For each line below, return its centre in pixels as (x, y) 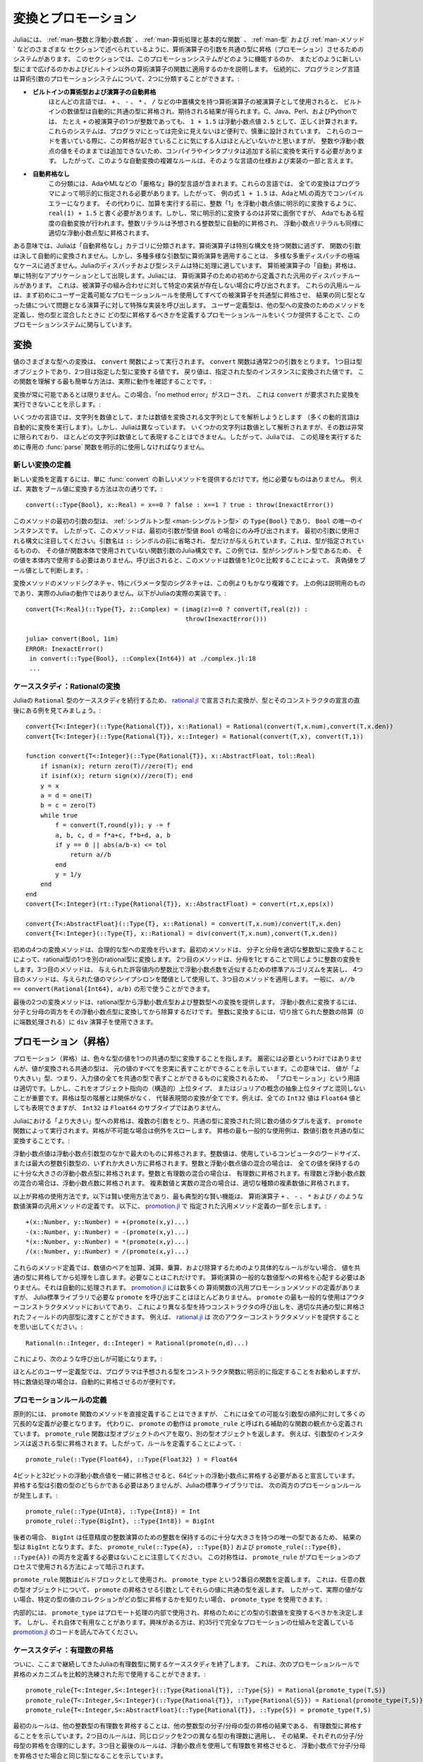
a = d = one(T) (66, 795)
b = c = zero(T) (68, 806)
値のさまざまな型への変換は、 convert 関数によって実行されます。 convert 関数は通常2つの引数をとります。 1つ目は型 (188, 362)
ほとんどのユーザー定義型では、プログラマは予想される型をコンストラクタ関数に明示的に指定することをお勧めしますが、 (189, 1372)
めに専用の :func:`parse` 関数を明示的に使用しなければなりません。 (110, 447)
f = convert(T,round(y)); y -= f (113, 825)
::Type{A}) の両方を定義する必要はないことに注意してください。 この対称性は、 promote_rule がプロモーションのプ (187, 1557)
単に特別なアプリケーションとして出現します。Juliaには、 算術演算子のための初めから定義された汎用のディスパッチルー (187, 276)
